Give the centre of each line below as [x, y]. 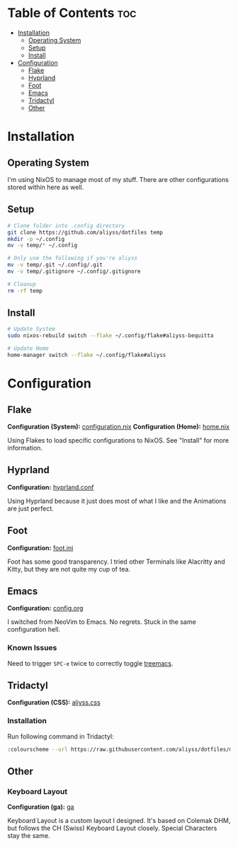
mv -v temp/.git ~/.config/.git [55, 265]
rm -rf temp [25, 291]
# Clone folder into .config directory [66, 226]
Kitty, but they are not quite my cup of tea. [69, 569]
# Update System [31, 329]
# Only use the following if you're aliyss [73, 258]
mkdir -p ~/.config [36, 239]
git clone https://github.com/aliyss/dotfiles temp [85, 232]
